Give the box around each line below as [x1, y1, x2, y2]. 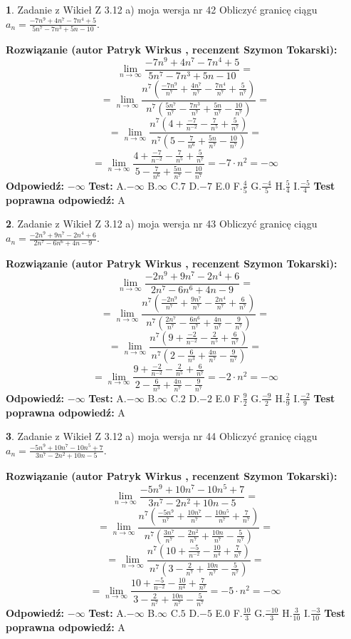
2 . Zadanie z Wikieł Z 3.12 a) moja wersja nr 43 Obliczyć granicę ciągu [6, 216, 318, 231]
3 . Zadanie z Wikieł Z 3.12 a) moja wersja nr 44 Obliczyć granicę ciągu [6, 429, 318, 444]
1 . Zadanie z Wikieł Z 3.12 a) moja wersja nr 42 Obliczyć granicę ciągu [6, 2, 318, 16]
